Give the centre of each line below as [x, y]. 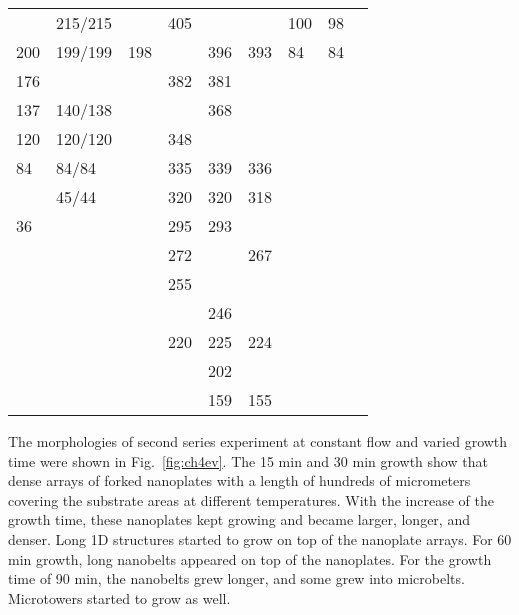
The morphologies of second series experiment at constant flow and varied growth [258, 441]
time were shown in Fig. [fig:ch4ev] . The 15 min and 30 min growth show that [248, 460]
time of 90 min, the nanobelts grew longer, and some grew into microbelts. [236, 578]
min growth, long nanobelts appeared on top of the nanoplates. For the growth [250, 558]
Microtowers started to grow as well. [119, 597]
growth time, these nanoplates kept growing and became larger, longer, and [239, 519]
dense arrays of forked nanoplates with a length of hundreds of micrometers [239, 480]
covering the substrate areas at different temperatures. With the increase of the [251, 499]
